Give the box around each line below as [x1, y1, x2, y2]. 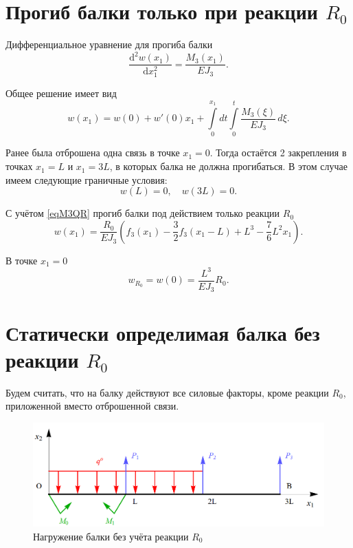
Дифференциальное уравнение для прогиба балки [5, 37, 213, 52]
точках [5, 159, 33, 173]
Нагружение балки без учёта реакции [33, 529, 189, 543]
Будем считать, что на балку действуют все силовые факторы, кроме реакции [5, 385, 329, 399]
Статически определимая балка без [5, 318, 320, 346]
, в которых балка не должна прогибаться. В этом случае [109, 159, 348, 173]
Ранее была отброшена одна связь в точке [5, 145, 180, 160]
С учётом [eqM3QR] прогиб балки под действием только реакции [5, 206, 280, 220]
